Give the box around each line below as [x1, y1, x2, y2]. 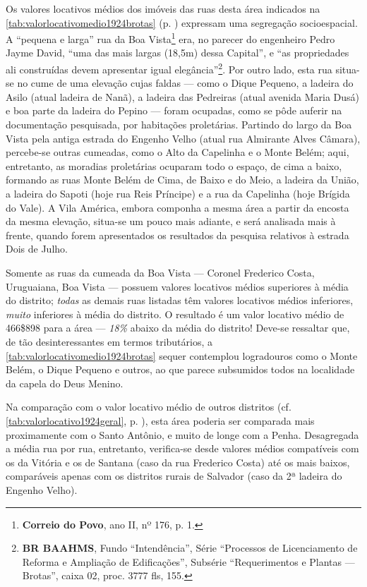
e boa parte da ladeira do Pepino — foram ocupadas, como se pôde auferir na [6, 103, 342, 118]
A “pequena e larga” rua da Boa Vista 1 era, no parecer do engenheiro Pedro [6, 30, 335, 46]
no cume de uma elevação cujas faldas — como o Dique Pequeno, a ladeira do [17, 75, 354, 90]
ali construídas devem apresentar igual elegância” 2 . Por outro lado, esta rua [6, 60, 332, 76]
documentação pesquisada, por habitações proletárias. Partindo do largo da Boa [6, 117, 352, 132]
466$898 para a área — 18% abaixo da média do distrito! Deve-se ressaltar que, [6, 320, 350, 335]
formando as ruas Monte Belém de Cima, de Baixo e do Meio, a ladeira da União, [6, 172, 359, 187]
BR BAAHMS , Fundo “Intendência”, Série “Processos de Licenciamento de [22, 540, 358, 555]
